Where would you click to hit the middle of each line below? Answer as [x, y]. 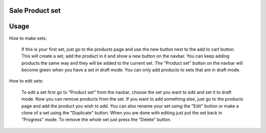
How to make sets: [28, 38]
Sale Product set [35, 11]
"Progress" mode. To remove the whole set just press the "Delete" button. [97, 120]
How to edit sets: [26, 81]
